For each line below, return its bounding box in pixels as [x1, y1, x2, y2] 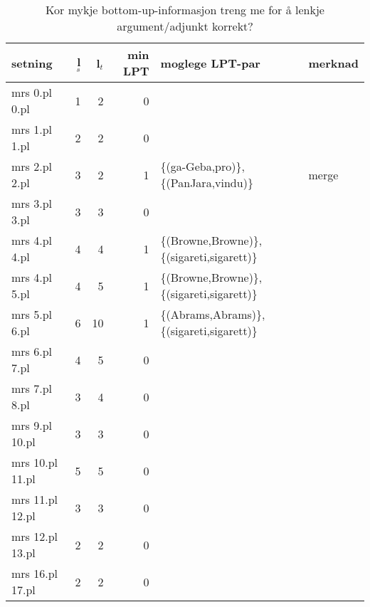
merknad [308, 54, 359, 71]
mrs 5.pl [11, 306, 53, 322]
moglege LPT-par [160, 54, 260, 71]
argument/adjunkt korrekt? [117, 18, 253, 34]
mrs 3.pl [11, 195, 53, 211]
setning [11, 54, 53, 71]
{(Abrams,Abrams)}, [160, 306, 265, 322]
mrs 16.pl [11, 565, 58, 581]
